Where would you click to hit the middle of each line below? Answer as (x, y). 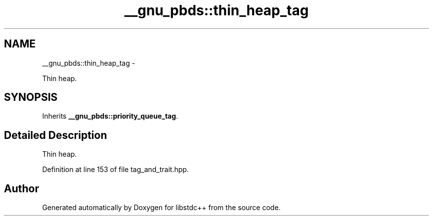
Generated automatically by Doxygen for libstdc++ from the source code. (161, 208)
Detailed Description (56, 135)
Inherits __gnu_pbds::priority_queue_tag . (110, 116)
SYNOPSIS (31, 97)
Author (22, 188)
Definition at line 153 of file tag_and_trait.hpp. (115, 170)
